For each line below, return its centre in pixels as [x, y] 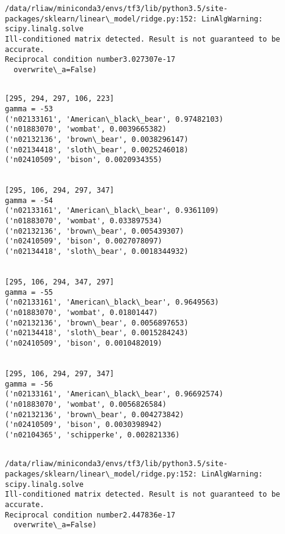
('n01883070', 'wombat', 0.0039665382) [86, 129]
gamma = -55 [29, 292]
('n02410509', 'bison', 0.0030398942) [84, 425]
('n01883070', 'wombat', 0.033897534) [84, 221]
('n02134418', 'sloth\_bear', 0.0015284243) [97, 333]
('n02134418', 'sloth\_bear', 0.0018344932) [97, 252]
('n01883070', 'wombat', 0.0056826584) [86, 404]
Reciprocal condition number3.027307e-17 [90, 60]
